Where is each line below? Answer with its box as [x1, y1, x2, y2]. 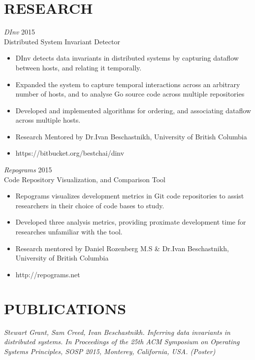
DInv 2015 [4, 27, 35, 37]
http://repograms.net [15, 269, 80, 279]
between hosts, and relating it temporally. [15, 62, 142, 72]
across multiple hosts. [15, 115, 81, 125]
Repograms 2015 [4, 164, 52, 175]
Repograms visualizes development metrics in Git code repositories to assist [15, 191, 244, 201]
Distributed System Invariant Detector [4, 36, 120, 46]
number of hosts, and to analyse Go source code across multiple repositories [15, 89, 245, 99]
